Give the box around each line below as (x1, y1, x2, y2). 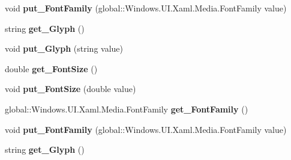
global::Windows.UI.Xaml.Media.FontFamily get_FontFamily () (5, 102, 248, 115)
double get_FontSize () (5, 62, 98, 75)
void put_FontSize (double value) (5, 82, 136, 95)
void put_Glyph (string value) (5, 42, 124, 55)
